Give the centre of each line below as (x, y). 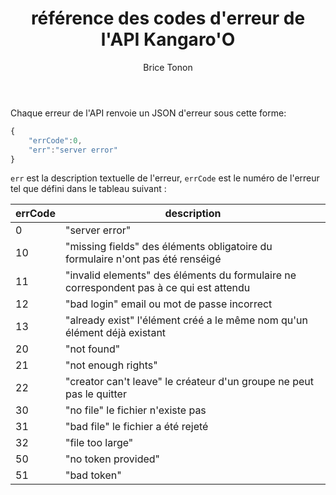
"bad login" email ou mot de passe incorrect (168, 304)
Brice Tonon (168, 67)
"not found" (92, 349)
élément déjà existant (115, 333)
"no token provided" (112, 459)
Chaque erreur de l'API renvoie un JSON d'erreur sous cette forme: (148, 113)
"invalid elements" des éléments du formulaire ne (180, 275)
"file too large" (99, 443)
